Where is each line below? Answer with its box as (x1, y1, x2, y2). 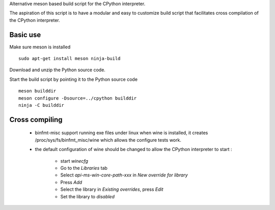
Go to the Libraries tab (60, 165, 108, 171)
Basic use (9, 31, 41, 39)
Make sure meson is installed (9, 44, 71, 50)
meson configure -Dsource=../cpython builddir (18, 95, 137, 101)
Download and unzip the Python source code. (9, 67, 105, 73)
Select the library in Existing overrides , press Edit (60, 186, 163, 193)
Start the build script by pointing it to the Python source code (9, 76, 137, 82)
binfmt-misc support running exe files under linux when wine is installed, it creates (35, 130, 208, 136)
